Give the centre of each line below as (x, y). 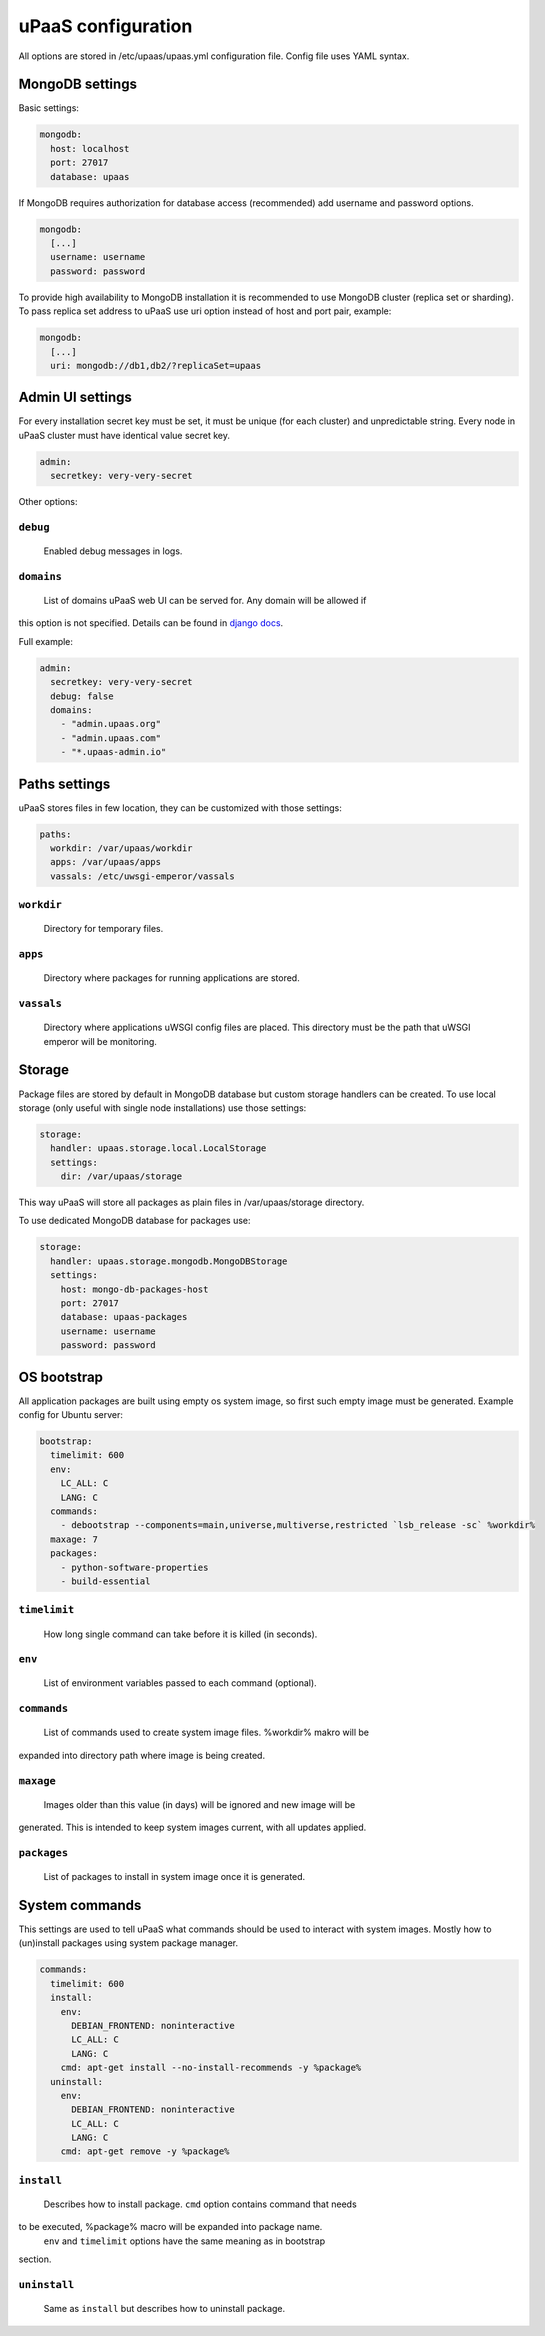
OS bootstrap (61, 1376)
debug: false (82, 696)
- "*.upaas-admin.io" (113, 752)
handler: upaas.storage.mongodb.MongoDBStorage (169, 1261)
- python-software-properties (134, 1567)
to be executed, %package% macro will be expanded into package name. (170, 2227)
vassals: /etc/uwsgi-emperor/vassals (142, 876)
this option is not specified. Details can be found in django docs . (151, 623)
